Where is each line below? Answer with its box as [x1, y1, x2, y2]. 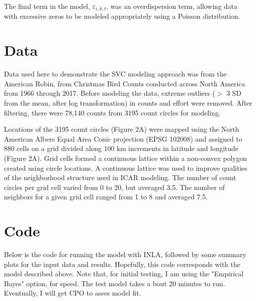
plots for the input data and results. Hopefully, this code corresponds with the [4, 259, 241, 269]
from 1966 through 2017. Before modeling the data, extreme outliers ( [4, 88, 215, 98]
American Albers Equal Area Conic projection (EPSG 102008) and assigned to [4, 133, 242, 144]
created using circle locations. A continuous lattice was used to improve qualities [4, 162, 248, 173]
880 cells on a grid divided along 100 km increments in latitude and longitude [4, 143, 239, 153]
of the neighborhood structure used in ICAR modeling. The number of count [4, 172, 236, 183]
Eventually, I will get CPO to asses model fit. [4, 288, 141, 298]
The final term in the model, [4, 1, 90, 11]
